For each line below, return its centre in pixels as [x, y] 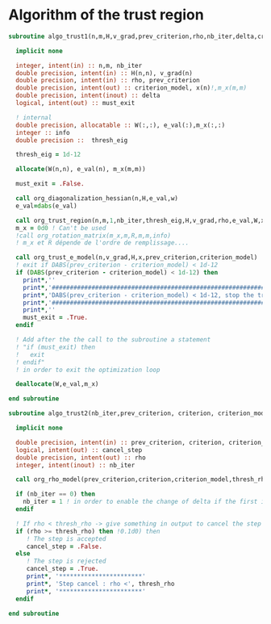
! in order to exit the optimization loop [88, 370]
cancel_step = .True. [63, 569]
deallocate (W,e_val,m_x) [57, 384]
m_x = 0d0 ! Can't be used [61, 228]
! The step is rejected [66, 561]
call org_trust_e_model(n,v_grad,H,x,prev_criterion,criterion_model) [137, 258]
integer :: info [43, 132]
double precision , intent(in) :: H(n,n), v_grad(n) [104, 73]
